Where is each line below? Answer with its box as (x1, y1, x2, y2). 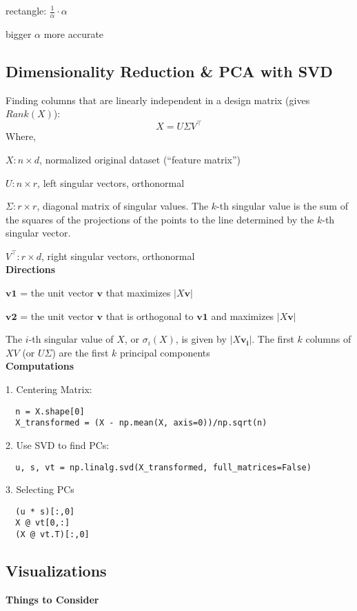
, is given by (175, 332, 227, 346)
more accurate (43, 26, 104, 41)
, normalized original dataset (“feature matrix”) (39, 152, 241, 166)
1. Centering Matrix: (6, 382, 92, 397)
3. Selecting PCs (6, 482, 74, 497)
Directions (6, 262, 56, 277)
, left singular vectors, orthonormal (37, 175, 185, 190)
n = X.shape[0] (15, 406, 85, 417)
